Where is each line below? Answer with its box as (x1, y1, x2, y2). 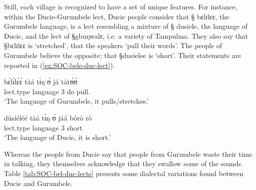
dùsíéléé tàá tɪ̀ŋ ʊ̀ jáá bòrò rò (4, 112, 92, 123)
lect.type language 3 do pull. (4, 86, 90, 96)
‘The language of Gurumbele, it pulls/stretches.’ (4, 96, 149, 106)
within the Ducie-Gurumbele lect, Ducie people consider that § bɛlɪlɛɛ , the (4, 11, 229, 21)
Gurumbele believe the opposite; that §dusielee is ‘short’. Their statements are (4, 50, 241, 60)
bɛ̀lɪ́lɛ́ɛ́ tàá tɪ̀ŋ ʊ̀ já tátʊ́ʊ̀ (4, 76, 78, 87)
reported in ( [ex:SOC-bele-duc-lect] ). (4, 60, 115, 70)
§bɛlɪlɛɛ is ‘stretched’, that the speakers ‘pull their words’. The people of (4, 40, 222, 51)
